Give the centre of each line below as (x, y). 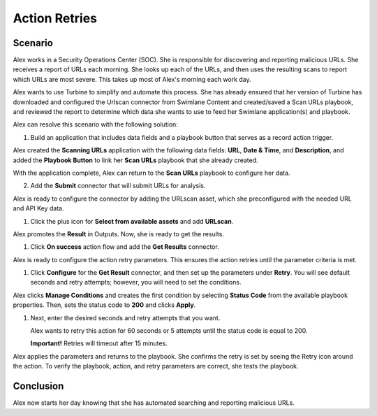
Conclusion (38, 386)
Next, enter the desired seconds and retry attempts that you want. (125, 317)
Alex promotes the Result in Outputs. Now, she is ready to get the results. (119, 234)
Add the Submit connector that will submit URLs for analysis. (118, 186)
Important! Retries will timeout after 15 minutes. (99, 343)
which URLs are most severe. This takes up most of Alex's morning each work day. (132, 79)
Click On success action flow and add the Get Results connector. (125, 247)
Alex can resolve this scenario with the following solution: (95, 124)
